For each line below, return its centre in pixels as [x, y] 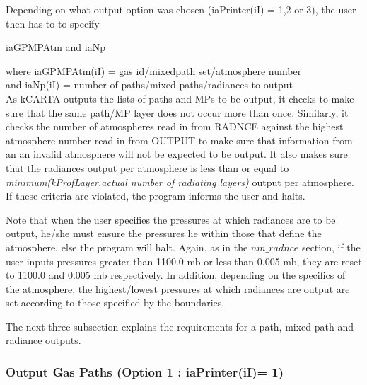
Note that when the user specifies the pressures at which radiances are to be [171, 219]
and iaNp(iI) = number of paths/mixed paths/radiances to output [149, 85]
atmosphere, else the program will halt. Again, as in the [127, 247]
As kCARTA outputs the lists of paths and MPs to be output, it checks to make [180, 98]
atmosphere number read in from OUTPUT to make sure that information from [179, 140]
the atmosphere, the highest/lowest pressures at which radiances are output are [178, 288]
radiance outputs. [43, 340]
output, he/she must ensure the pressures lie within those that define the [164, 233]
